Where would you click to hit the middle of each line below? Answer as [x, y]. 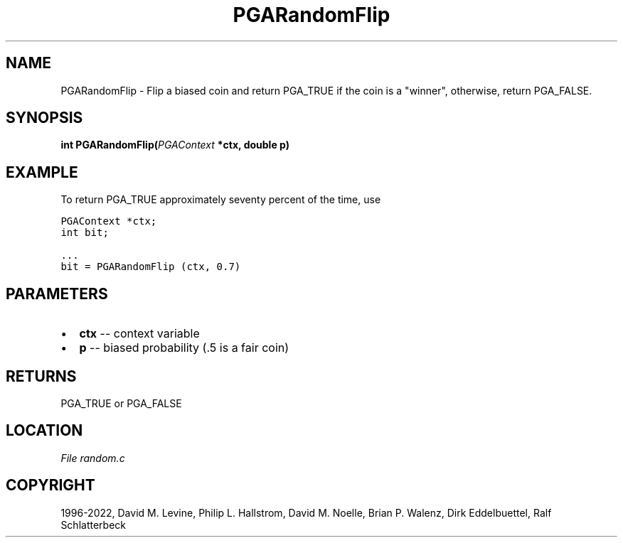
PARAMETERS [57, 294]
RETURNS [41, 376]
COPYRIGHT [50, 485]
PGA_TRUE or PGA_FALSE [121, 403]
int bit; [85, 233]
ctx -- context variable [139, 334]
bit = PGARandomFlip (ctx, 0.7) [151, 267]
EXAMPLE [42, 172]
